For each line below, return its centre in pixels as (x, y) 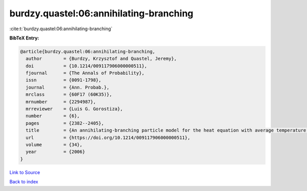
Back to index (24, 182)
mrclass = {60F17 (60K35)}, (69, 94)
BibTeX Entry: (24, 38)
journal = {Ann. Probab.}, (68, 87)
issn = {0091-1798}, (64, 80)
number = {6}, (53, 116)
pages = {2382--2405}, (65, 123)
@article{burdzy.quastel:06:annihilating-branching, (88, 51)
